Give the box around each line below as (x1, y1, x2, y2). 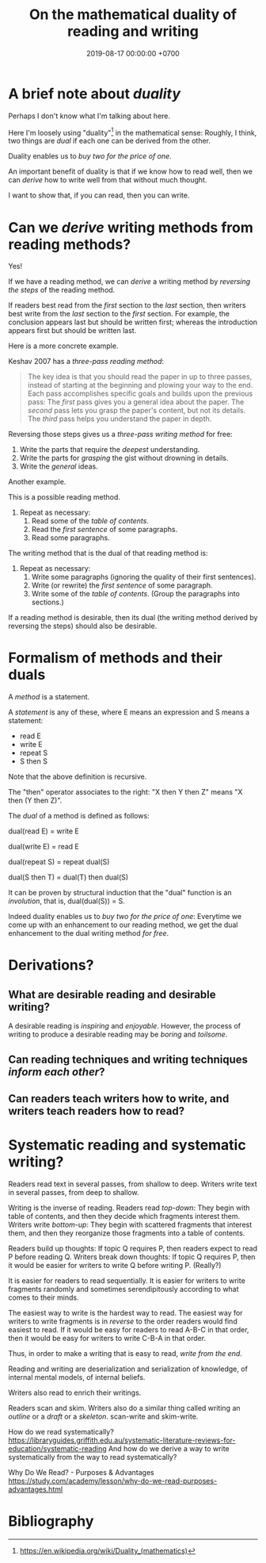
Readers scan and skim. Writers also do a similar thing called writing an (8, 1403, 241, 1412)
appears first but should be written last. (8, 326, 137, 335)
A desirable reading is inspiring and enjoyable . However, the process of (8, 1021, 241, 1031)
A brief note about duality (8, 85, 180, 102)
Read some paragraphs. (31, 533, 110, 542)
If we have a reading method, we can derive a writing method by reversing (8, 277, 251, 286)
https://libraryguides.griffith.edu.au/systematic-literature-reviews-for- (8, 1435, 236, 1445)
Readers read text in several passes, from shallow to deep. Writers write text (8, 1179, 257, 1189)
